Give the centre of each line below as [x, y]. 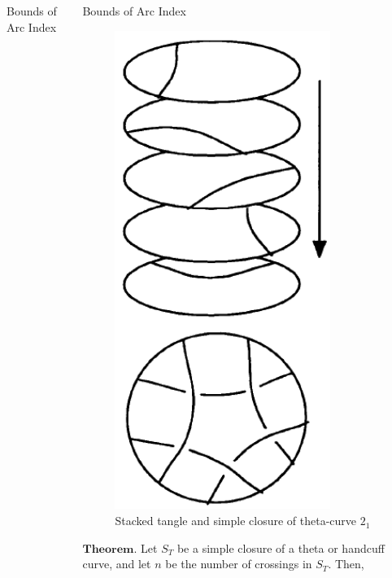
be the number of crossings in [239, 564]
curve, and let [117, 564]
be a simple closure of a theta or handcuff [281, 547]
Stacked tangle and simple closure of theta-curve [235, 521]
